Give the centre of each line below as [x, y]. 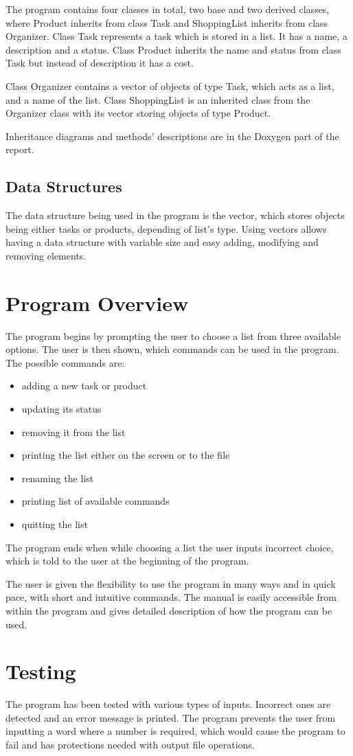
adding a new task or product [84, 386]
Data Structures [64, 186]
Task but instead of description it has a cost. [100, 63]
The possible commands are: [65, 362]
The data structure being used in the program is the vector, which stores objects [175, 215]
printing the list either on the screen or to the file [126, 455]
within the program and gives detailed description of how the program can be [169, 610]
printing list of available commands [95, 501]
